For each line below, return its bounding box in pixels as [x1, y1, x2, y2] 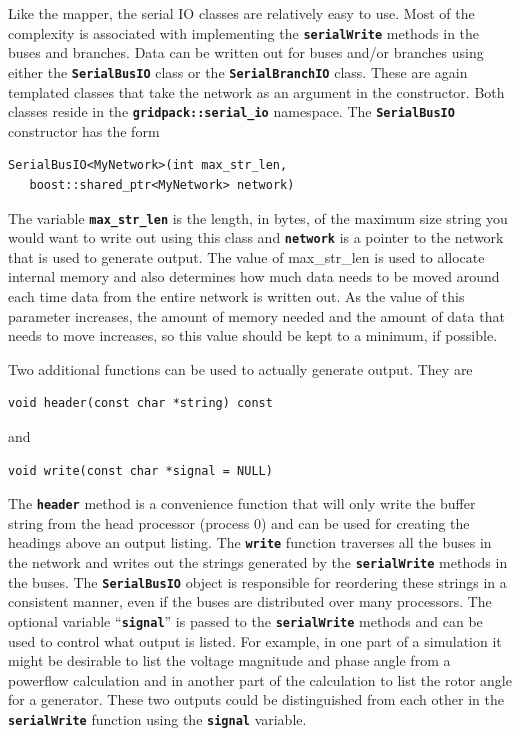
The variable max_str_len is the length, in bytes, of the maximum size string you [8, 207, 508, 228]
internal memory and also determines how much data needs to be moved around [8, 266, 500, 287]
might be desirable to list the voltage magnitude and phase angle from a [8, 650, 451, 671]
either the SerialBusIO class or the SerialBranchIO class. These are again [8, 61, 468, 82]
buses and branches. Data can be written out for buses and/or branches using [8, 42, 484, 63]
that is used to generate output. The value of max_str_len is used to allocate [8, 246, 485, 267]
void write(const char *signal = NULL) [8, 463, 273, 478]
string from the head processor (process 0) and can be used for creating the [8, 512, 470, 533]
